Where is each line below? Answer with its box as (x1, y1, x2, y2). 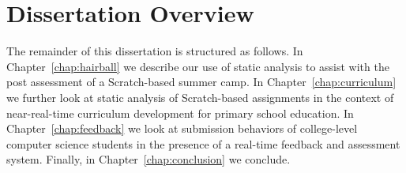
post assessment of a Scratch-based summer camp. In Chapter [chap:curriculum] (6, 73, 397, 90)
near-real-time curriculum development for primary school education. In (6, 104, 354, 121)
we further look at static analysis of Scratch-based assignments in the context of (6, 88, 394, 105)
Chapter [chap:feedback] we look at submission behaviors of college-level (6, 120, 358, 137)
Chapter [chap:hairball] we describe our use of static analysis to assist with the (6, 58, 389, 74)
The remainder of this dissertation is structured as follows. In (6, 43, 303, 59)
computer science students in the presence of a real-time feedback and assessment (6, 135, 400, 152)
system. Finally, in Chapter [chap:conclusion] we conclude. (6, 151, 291, 167)
